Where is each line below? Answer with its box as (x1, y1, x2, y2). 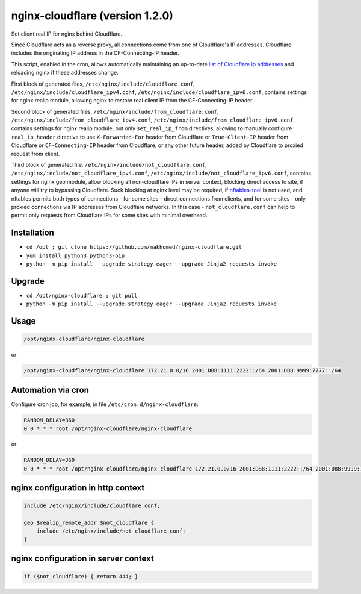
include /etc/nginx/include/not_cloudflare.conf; (36, 528, 186, 534)
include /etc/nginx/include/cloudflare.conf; (23, 502, 161, 509)
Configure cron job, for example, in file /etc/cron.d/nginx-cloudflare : (11, 401, 199, 408)
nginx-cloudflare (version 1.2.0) (11, 9, 174, 22)
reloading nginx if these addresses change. (11, 69, 119, 77)
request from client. (11, 150, 60, 157)
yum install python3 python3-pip (26, 252, 125, 259)
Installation (11, 228, 54, 238)
